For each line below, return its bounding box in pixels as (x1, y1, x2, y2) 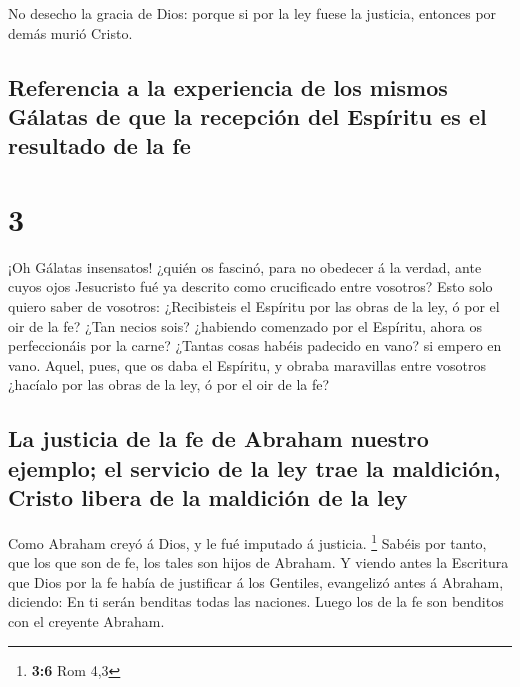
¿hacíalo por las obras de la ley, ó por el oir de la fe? (8, 374, 330, 395)
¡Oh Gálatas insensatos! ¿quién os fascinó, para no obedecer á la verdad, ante (8, 256, 482, 277)
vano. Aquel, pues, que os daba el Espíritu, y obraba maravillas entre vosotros (8, 354, 487, 375)
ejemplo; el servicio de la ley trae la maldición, (8, 452, 501, 483)
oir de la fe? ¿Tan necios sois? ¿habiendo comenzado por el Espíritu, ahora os (8, 315, 482, 336)
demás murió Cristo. (8, 22, 133, 43)
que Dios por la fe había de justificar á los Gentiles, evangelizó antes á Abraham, (8, 571, 504, 592)
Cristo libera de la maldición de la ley (8, 482, 408, 513)
